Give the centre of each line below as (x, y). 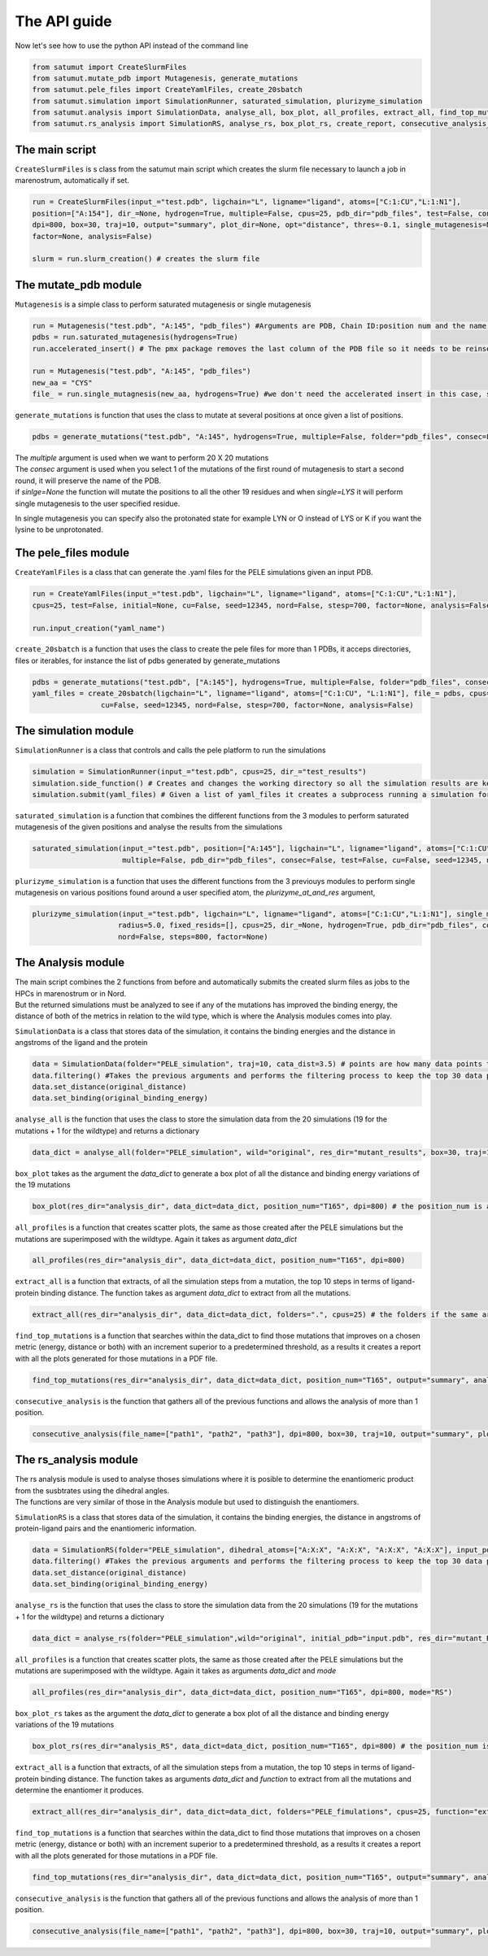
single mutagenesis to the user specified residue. (98, 503)
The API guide (64, 21)
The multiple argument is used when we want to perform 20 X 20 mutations (142, 458)
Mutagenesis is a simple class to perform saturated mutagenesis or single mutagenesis (163, 304)
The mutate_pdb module (78, 285)
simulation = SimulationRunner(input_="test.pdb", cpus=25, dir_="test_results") (200, 772)
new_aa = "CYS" (62, 383)
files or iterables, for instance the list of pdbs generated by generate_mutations (148, 660)
